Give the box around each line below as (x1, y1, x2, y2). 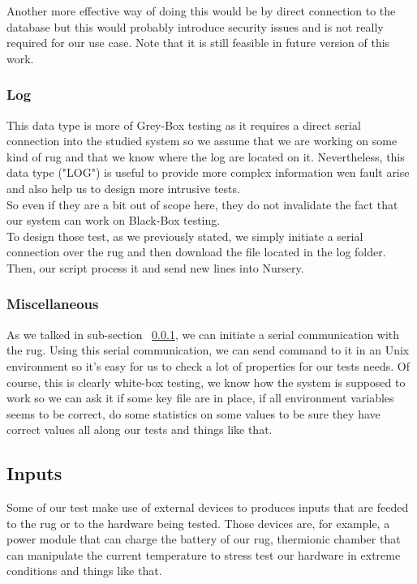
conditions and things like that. (6, 562, 162, 579)
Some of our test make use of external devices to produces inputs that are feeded (6, 499, 409, 516)
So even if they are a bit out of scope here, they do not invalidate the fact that (6, 195, 398, 213)
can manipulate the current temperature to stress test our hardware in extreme (6, 546, 401, 563)
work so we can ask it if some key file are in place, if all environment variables (6, 389, 394, 406)
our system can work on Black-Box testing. (6, 212, 221, 229)
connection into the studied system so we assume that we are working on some (6, 132, 398, 149)
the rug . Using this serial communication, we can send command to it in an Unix (6, 341, 410, 359)
